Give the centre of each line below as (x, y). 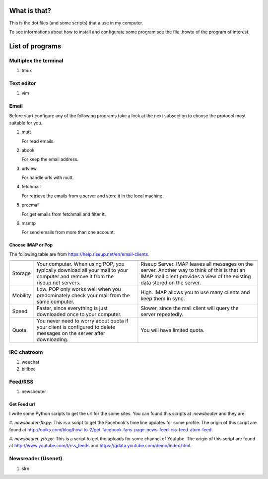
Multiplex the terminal (36, 61)
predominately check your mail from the (83, 296)
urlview (29, 168)
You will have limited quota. (172, 330)
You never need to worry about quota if (82, 321)
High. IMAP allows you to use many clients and (195, 292)
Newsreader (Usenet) (36, 459)
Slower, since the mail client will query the (190, 308)
